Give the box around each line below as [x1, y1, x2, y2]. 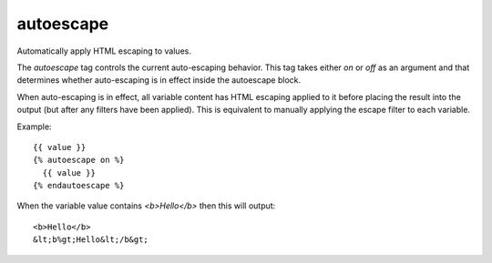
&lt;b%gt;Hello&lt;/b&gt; [33, 235, 149, 245]
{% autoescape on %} [33, 155, 125, 166]
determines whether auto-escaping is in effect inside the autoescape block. [16, 75, 301, 86]
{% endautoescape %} [33, 180, 125, 191]
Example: [16, 121, 52, 132]
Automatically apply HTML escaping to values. [16, 46, 191, 56]
